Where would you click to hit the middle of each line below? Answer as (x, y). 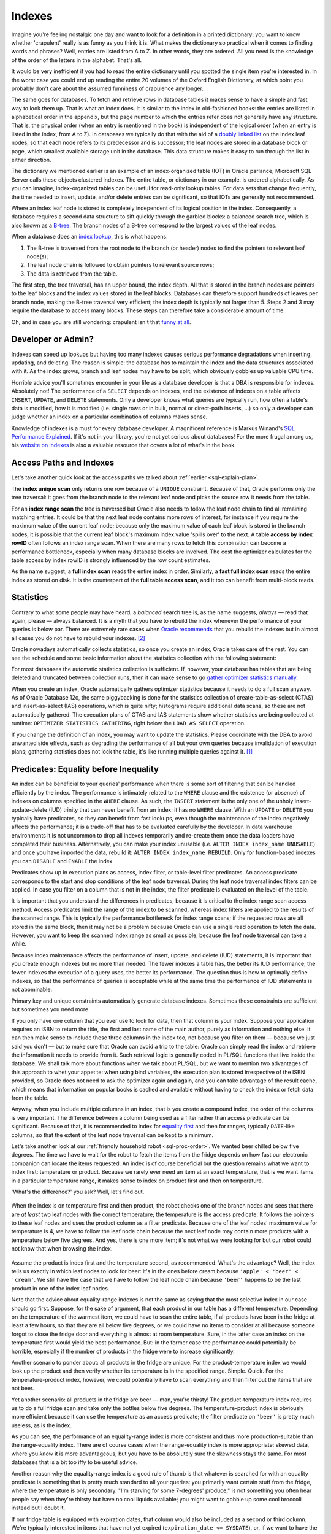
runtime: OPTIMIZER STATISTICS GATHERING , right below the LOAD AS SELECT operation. (128, 723)
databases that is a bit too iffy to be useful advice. (74, 1462)
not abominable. (32, 989)
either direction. (31, 160)
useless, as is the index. (41, 1425)
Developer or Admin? (53, 340)
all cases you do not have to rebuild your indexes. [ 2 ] (78, 638)
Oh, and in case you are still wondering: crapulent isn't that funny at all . (101, 322)
